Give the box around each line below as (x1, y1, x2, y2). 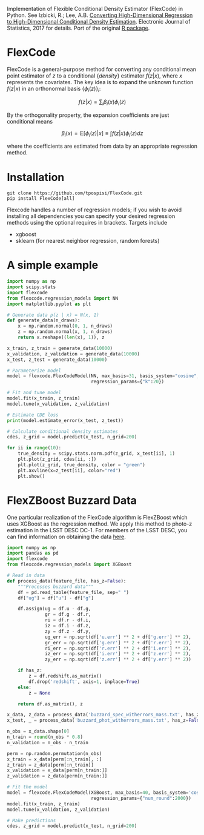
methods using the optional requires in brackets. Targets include (7, 219, 168, 226)
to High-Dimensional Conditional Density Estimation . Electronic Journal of (7, 18, 191, 25)
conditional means (7, 117, 53, 125)
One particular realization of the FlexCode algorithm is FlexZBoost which (7, 513, 188, 521)
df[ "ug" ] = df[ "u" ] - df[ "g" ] (18, 595, 94, 601)
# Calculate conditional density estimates (7, 428, 119, 435)
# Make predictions (7, 817, 56, 823)
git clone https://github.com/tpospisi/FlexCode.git (7, 190, 143, 196)
